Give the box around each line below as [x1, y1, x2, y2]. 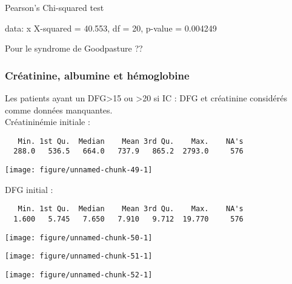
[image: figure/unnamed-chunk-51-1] [5, 252, 153, 261]
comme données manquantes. [5, 103, 113, 116]
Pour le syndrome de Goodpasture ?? [5, 42, 143, 55]
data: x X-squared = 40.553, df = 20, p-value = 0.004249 [5, 21, 217, 34]
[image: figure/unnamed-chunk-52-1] [5, 270, 153, 279]
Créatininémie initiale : [5, 115, 90, 128]
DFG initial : [5, 183, 53, 195]
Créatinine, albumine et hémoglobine [5, 67, 190, 83]
